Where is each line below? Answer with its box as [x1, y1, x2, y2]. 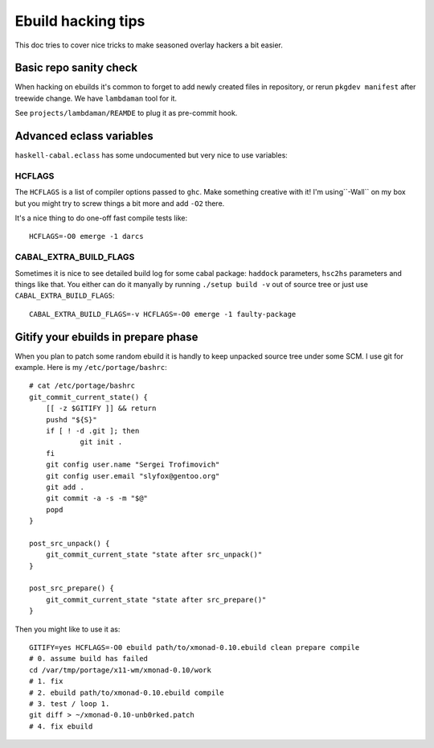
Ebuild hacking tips [14, 12, 145, 30]
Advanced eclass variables [14, 129, 154, 143]
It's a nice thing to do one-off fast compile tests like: [14, 213, 188, 223]
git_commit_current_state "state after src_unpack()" [45, 550, 263, 559]
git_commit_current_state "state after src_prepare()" [45, 595, 267, 604]
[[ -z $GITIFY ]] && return [45, 404, 157, 413]
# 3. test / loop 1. [29, 700, 110, 708]
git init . [80, 438, 123, 446]
